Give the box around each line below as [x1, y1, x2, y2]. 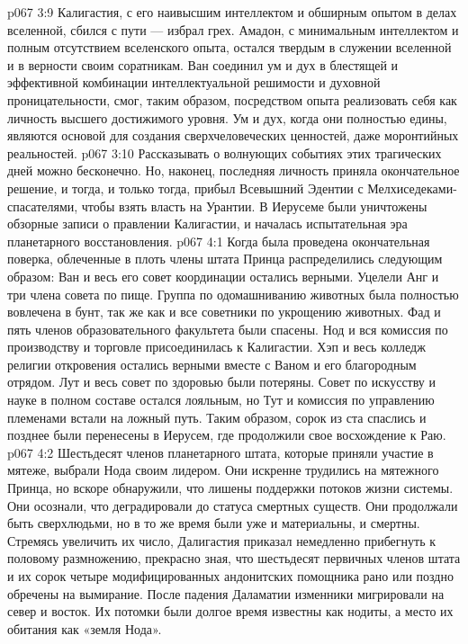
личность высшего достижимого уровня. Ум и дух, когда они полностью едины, [7, 108, 447, 127]
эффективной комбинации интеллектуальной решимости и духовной [7, 73, 381, 92]
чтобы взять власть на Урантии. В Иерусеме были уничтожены [81, 196, 427, 215]
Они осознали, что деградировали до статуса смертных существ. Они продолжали [7, 496, 458, 514]
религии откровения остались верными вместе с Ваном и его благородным [7, 354, 417, 373]
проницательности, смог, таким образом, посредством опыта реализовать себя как [7, 90, 457, 109]
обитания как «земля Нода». [7, 619, 162, 638]
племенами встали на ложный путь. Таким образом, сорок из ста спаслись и [7, 407, 427, 426]
